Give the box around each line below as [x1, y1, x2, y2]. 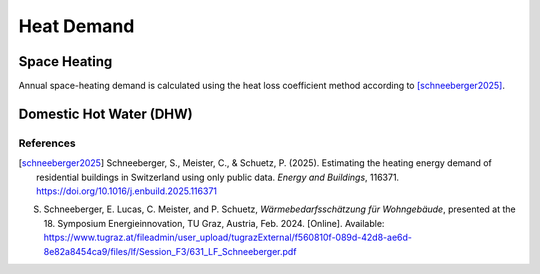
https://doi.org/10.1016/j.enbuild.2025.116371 [36, 185, 218, 197]
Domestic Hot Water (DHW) [18, 105, 194, 122]
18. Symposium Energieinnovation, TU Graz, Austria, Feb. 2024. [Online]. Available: [43, 217, 385, 229]
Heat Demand [18, 15, 135, 37]
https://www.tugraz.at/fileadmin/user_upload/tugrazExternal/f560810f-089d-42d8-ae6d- [43, 231, 412, 244]
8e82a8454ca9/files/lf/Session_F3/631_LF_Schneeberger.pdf [43, 245, 297, 257]
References [18, 136, 76, 150]
